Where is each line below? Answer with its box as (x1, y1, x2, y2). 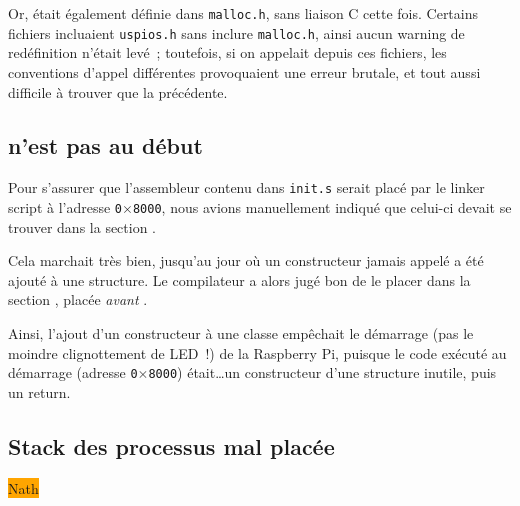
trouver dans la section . (8, 216, 157, 237)
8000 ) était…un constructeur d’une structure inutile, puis (148, 362, 497, 383)
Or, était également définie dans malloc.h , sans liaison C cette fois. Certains (8, 3, 479, 23)
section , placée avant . (8, 289, 148, 310)
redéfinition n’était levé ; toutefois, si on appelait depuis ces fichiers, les (8, 42, 447, 63)
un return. (8, 381, 71, 402)
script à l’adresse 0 (8, 196, 123, 217)
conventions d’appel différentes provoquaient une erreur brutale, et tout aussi (8, 61, 481, 82)
